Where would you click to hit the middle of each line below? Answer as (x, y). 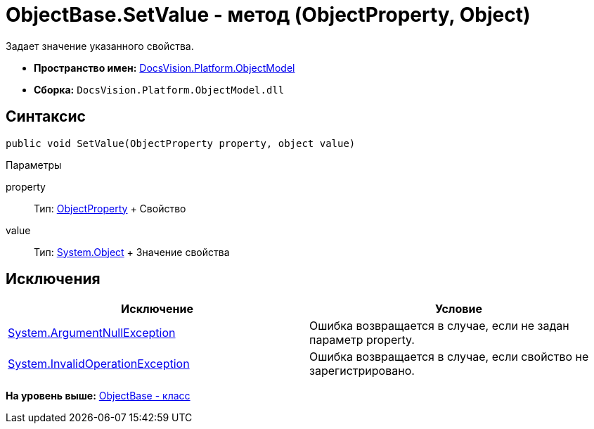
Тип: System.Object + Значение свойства (132, 252)
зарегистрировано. (362, 371)
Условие (459, 309)
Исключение (157, 309)
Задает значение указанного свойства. (100, 46)
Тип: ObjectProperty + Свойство (110, 208)
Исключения (53, 279)
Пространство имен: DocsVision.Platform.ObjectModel (164, 68)
